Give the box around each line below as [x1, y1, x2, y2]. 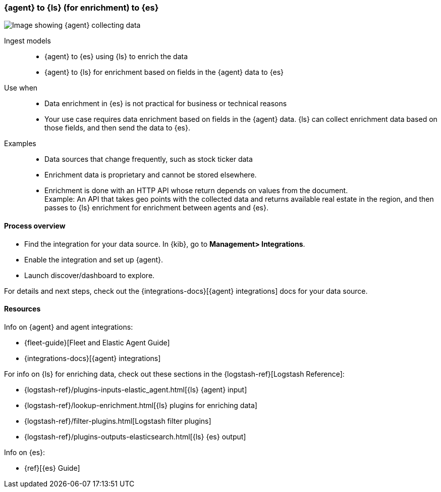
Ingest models [4, 36, 51, 46]
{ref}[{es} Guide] [24, 463, 80, 472]
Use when [4, 83, 38, 93]
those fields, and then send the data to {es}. [44, 123, 190, 132]
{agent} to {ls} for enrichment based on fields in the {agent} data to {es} [44, 68, 284, 77]
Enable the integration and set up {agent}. [24, 255, 163, 264]
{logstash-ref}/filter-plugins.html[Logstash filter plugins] [24, 416, 211, 425]
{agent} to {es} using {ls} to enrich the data [44, 52, 188, 61]
